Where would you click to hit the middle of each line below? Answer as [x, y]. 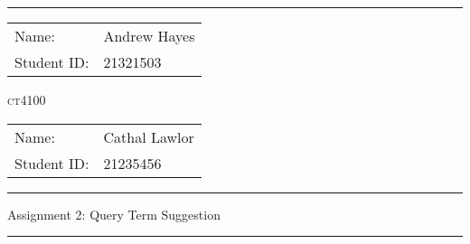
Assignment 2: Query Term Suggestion [114, 214]
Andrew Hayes [149, 36]
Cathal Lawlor [149, 136]
